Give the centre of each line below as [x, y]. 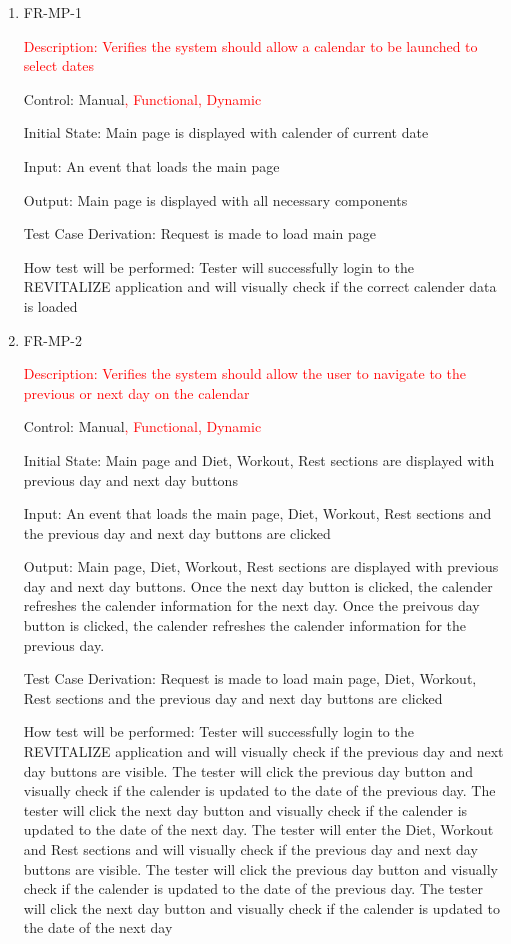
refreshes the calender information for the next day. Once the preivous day [251, 605]
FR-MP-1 [52, 12]
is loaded [50, 305]
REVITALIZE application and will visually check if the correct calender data [260, 286]
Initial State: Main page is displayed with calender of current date [226, 132]
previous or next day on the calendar [136, 392]
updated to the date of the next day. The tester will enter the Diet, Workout [258, 829]
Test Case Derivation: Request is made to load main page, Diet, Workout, [250, 678]
